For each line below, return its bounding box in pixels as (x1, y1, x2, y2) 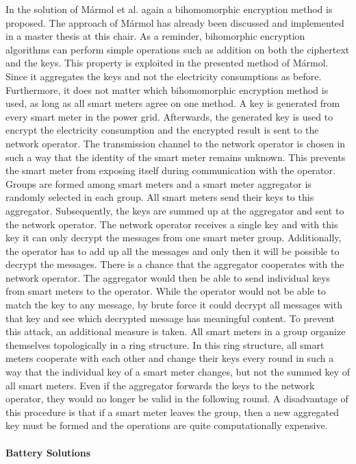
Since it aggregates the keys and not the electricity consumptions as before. (5, 69, 322, 83)
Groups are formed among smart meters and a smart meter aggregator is (5, 176, 311, 191)
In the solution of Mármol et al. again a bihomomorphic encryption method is (5, 2, 333, 16)
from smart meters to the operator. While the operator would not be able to (5, 284, 326, 298)
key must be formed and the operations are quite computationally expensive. (5, 418, 328, 432)
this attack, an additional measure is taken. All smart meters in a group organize (5, 324, 346, 339)
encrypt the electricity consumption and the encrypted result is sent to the (5, 123, 319, 137)
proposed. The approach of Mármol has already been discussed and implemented (5, 15, 344, 29)
